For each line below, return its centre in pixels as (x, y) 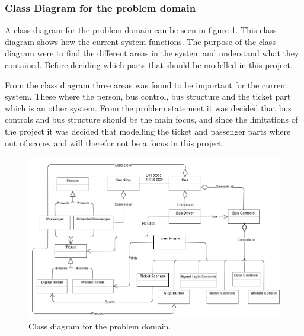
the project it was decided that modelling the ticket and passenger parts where (148, 131)
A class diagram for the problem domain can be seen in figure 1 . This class (141, 30)
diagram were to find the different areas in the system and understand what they (152, 53)
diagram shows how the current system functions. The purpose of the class (140, 41)
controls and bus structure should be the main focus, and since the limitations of (151, 119)
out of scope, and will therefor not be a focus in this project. (115, 143)
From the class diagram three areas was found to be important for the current (146, 84)
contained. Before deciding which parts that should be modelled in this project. (149, 65)
